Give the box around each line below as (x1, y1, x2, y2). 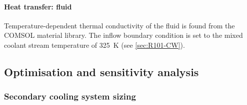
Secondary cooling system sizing (4, 90, 136, 103)
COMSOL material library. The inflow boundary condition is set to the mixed (4, 30, 243, 40)
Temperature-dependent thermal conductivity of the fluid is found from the (4, 20, 235, 30)
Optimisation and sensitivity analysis (4, 64, 199, 79)
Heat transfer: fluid (4, 1, 72, 11)
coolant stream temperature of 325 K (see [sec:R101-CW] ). (4, 39, 185, 50)
